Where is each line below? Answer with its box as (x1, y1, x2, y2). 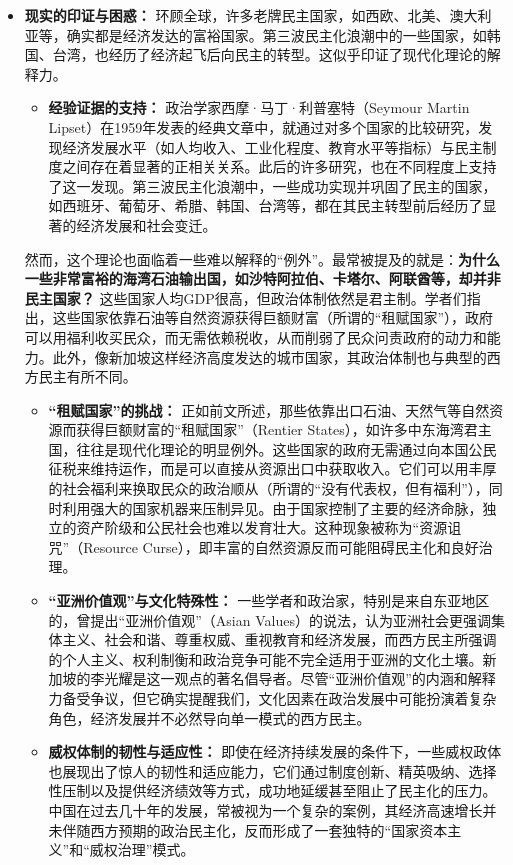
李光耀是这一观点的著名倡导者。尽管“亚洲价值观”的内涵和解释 (90, 668, 496, 689)
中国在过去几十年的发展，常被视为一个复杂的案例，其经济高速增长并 (48, 799, 497, 820)
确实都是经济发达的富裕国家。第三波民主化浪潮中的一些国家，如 (66, 24, 487, 45)
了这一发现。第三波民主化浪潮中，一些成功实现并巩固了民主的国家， (48, 175, 497, 196)
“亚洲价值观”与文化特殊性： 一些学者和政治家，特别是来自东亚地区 (48, 590, 490, 611)
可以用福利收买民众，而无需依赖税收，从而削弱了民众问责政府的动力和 (24, 326, 487, 347)
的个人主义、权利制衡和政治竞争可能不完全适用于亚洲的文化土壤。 (48, 648, 483, 669)
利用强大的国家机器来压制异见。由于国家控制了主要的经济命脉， (62, 497, 483, 518)
